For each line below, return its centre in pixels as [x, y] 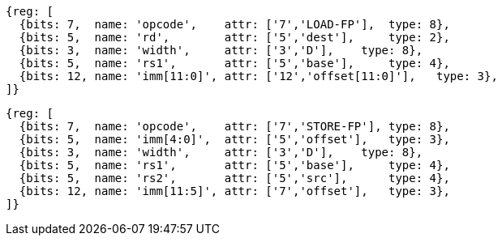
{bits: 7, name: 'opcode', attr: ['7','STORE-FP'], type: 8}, [234, 126]
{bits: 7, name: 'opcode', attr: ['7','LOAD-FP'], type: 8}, [234, 24]
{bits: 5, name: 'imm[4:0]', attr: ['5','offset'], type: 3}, [234, 139]
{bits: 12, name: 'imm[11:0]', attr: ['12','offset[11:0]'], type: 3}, [258, 76]
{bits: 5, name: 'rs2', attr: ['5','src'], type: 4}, [234, 178]
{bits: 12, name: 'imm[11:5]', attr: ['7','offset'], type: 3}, [234, 191]
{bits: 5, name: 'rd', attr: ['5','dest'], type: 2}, [234, 37]
